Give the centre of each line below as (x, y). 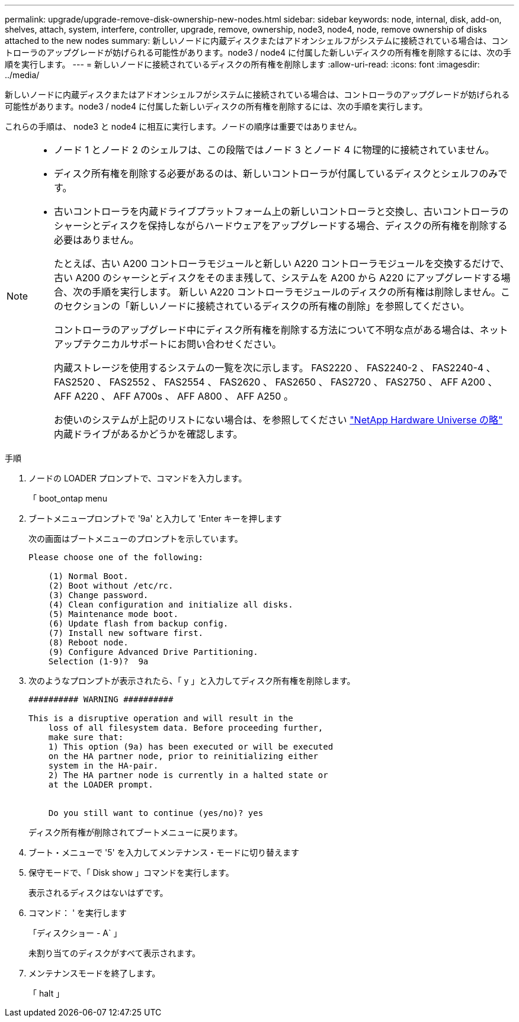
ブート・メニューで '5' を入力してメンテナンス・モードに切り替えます (164, 852)
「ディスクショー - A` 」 (75, 933)
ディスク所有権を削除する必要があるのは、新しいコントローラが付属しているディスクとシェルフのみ (276, 173)
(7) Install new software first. (126, 633)
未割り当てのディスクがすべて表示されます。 (115, 953)
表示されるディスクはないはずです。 (98, 893)
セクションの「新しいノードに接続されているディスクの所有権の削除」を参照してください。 (267, 306)
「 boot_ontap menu (68, 498)
